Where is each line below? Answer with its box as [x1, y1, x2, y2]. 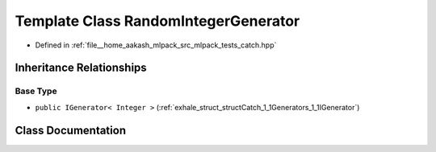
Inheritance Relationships [15, 61, 147, 75]
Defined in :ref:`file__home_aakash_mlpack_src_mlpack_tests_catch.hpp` [35, 40, 277, 50]
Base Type [15, 85, 57, 97]
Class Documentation [15, 123, 127, 137]
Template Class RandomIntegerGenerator [15, 12, 300, 30]
